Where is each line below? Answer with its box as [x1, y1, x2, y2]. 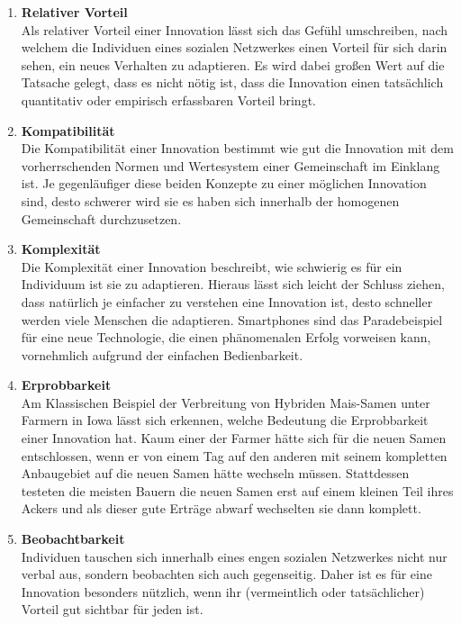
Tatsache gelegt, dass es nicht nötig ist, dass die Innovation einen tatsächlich [21, 73, 444, 92]
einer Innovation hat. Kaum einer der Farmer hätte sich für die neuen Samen [21, 429, 447, 448]
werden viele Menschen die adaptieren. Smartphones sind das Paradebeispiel [21, 310, 443, 329]
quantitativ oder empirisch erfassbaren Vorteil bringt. [21, 90, 316, 109]
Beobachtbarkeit [21, 529, 125, 548]
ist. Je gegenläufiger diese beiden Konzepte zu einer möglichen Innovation [21, 174, 427, 193]
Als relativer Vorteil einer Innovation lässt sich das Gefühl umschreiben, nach [21, 20, 448, 39]
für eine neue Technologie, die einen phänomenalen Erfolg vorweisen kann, [21, 328, 431, 347]
